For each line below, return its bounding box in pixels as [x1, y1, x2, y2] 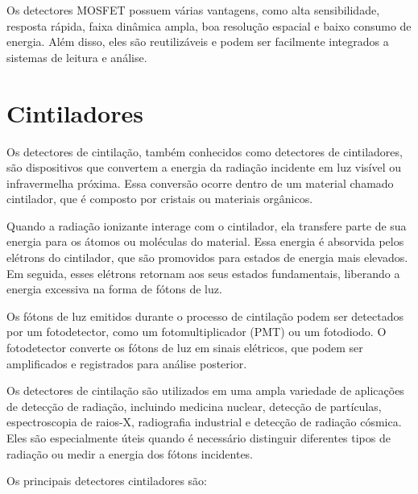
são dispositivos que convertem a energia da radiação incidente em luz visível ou [6, 159, 402, 176]
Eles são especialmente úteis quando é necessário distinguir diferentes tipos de [6, 430, 391, 446]
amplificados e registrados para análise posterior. [6, 355, 247, 372]
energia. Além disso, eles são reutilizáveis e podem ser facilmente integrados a [6, 33, 389, 50]
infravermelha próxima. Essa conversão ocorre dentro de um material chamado [6, 174, 394, 191]
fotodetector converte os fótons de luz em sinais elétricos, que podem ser [6, 339, 363, 356]
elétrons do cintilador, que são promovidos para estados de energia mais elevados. [6, 249, 408, 266]
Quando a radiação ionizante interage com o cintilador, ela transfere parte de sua [6, 217, 407, 234]
